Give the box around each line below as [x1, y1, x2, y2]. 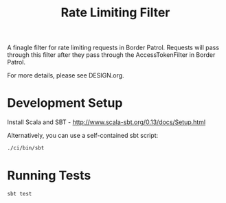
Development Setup [7, 95, 123, 111]
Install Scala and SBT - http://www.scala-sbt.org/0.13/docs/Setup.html [7, 118, 206, 126]
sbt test [7, 190, 32, 197]
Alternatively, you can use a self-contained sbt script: [7, 132, 159, 140]
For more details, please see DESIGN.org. [7, 71, 125, 80]
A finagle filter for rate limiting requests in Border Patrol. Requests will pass [7, 43, 220, 52]
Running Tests [7, 168, 91, 183]
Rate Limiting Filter [60, 5, 170, 21]
